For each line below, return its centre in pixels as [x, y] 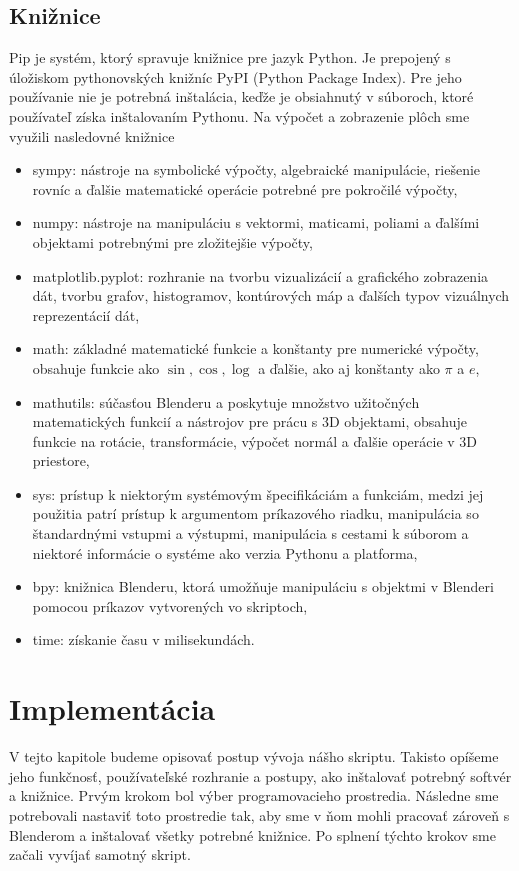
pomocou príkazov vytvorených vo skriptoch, [170, 605]
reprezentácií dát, [86, 314]
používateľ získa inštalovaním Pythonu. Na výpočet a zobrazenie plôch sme [239, 115]
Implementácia [112, 708]
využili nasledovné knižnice [92, 135]
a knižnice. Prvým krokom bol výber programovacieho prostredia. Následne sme [254, 795]
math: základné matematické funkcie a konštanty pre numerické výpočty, [255, 348]
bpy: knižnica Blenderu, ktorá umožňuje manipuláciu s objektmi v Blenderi [263, 586]
